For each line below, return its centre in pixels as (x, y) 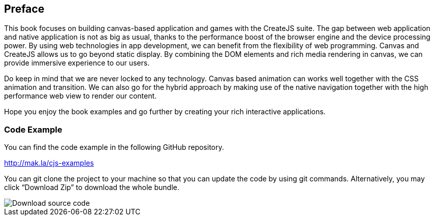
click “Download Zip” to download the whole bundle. (92, 187)
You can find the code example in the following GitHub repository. (114, 147)
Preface (24, 9)
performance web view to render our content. (81, 96)
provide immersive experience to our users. (77, 63)
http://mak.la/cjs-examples (49, 163)
